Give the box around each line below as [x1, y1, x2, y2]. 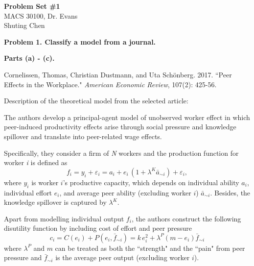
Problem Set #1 [4, 1, 60, 11]
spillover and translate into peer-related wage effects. [4, 131, 162, 141]
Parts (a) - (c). [4, 53, 55, 63]
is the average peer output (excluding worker [55, 252, 190, 263]
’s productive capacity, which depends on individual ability [63, 177, 239, 187]
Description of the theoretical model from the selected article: [4, 96, 188, 106]
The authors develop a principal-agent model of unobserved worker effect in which [4, 112, 250, 122]
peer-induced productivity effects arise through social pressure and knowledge [4, 121, 236, 132]
